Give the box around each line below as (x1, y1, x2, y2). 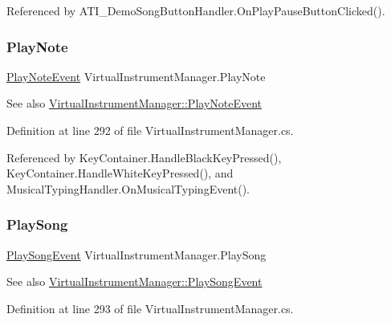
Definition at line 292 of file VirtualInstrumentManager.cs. (6, 122, 294, 138)
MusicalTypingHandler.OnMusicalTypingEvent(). (6, 180, 250, 197)
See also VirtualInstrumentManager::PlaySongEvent (6, 273, 263, 290)
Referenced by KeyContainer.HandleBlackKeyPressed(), (6, 149, 282, 165)
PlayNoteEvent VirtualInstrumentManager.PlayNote (6, 67, 266, 84)
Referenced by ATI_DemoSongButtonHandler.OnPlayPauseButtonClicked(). (6, 2, 385, 18)
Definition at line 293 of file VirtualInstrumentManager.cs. (6, 300, 294, 316)
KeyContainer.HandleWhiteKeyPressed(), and (6, 165, 234, 181)
